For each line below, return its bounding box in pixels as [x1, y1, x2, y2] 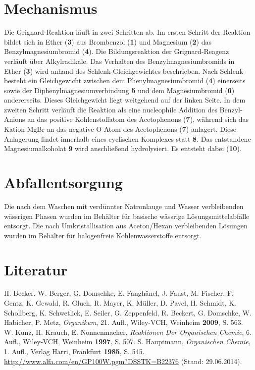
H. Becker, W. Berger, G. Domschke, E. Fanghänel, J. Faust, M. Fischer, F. [4, 288, 234, 298]
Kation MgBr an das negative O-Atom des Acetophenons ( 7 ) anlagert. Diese [4, 124, 236, 134]
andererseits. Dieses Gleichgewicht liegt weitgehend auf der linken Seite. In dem [4, 95, 246, 105]
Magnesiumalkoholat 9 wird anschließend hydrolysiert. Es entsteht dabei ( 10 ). [4, 143, 242, 154]
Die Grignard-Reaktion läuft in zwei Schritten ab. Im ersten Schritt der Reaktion [4, 27, 251, 37]
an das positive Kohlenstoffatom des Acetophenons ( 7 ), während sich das [27, 114, 249, 124]
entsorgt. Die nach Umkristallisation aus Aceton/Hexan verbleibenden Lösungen [4, 220, 248, 231]
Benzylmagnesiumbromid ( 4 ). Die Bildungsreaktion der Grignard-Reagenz [4, 46, 229, 56]
